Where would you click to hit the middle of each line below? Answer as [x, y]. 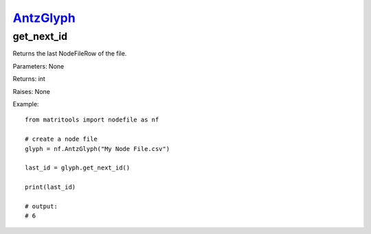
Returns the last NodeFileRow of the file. [70, 54]
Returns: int [29, 79]
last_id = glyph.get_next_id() [78, 168]
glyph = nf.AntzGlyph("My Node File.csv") [98, 149]
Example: [26, 104]
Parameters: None [38, 66]
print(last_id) [50, 187]
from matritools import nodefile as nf [92, 120]
